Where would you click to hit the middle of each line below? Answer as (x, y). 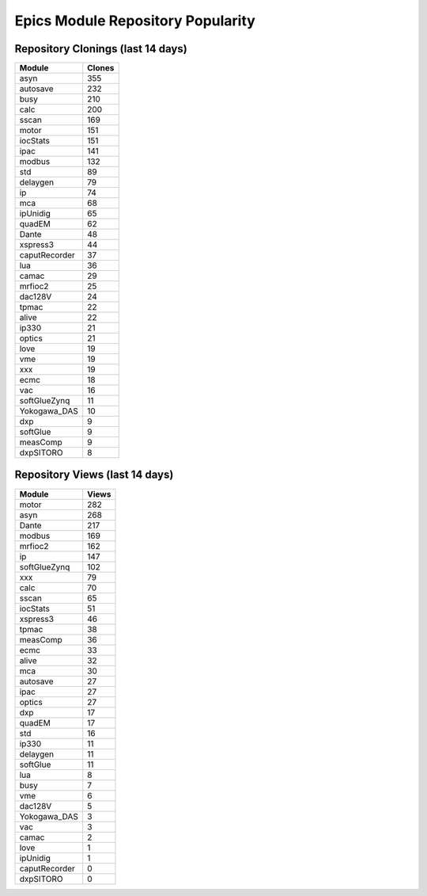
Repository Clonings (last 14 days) (101, 49)
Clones (101, 68)
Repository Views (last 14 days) (94, 475)
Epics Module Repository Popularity (135, 21)
